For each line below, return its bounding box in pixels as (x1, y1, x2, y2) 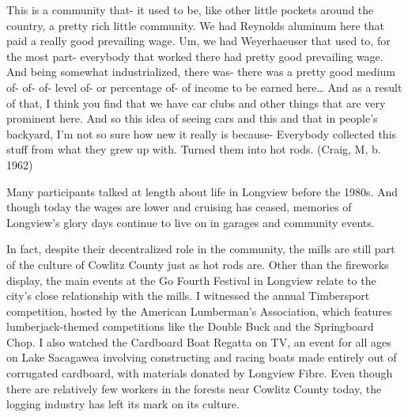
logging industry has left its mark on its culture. (6, 396, 240, 412)
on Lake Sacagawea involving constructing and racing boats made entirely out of (6, 349, 397, 366)
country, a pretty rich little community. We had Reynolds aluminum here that (6, 17, 385, 33)
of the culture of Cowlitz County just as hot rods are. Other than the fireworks (6, 256, 389, 272)
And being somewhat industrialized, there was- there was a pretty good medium (6, 63, 395, 80)
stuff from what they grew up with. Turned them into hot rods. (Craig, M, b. (6, 141, 381, 157)
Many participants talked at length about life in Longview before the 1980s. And (6, 183, 399, 199)
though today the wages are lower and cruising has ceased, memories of (6, 199, 352, 215)
